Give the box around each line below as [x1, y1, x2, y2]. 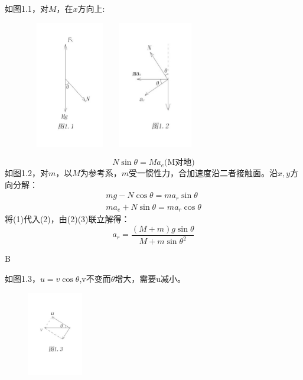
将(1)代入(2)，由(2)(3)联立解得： [5, 213, 130, 225]
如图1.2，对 [5, 167, 48, 179]
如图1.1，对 [5, 2, 48, 14]
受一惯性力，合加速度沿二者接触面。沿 [129, 167, 278, 179]
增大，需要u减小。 [115, 272, 186, 284]
